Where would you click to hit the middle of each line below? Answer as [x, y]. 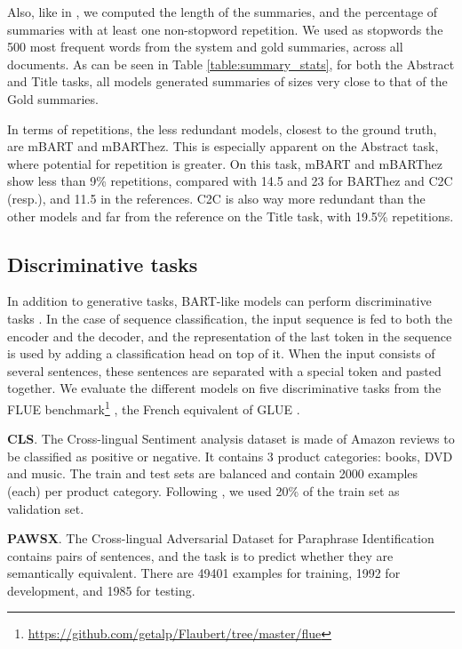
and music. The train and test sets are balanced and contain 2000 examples [213, 473]
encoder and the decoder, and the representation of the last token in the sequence [230, 336]
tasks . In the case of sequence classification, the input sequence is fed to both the [230, 318]
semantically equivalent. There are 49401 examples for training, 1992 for [204, 573]
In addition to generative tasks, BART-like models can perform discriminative [219, 301]
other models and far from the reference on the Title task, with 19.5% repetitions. [231, 216]
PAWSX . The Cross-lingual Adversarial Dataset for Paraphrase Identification [221, 538]
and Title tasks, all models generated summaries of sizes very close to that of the [227, 81]
